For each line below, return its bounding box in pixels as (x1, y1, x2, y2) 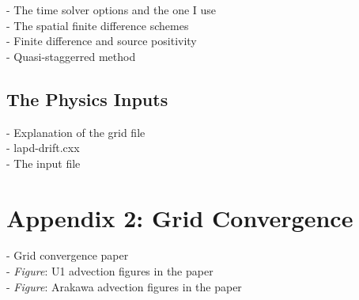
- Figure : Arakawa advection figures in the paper (6, 278, 242, 294)
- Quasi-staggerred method (6, 47, 136, 64)
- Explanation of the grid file (6, 123, 145, 140)
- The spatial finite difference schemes (6, 17, 189, 33)
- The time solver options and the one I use (6, 2, 217, 17)
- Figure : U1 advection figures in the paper (6, 263, 214, 279)
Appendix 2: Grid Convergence (6, 201, 353, 234)
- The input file (6, 154, 81, 171)
